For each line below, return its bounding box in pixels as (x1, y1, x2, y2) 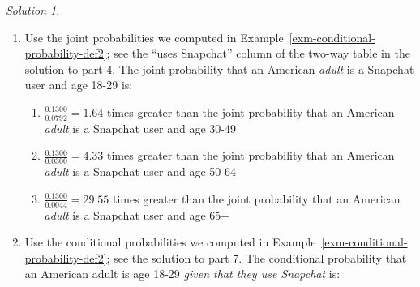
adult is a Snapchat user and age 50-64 (44, 163, 236, 180)
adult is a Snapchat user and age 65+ (44, 206, 230, 223)
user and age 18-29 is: (24, 76, 133, 93)
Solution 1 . (6, 2, 60, 18)
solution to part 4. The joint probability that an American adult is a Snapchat (24, 60, 414, 77)
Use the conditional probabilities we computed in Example (24, 233, 316, 251)
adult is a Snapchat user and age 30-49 (44, 119, 236, 136)
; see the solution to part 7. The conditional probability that (106, 249, 407, 266)
